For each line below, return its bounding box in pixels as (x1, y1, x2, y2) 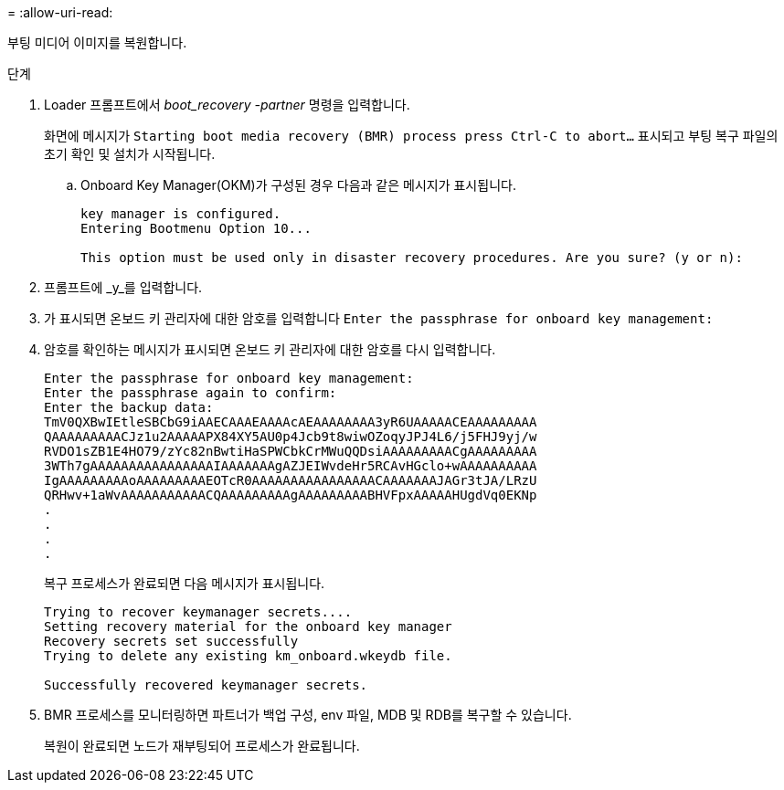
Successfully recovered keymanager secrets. (44, 678, 368, 692)
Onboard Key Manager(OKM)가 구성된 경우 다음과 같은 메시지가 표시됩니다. (80, 177, 516, 193)
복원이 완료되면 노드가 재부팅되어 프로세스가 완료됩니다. (44, 738, 360, 753)
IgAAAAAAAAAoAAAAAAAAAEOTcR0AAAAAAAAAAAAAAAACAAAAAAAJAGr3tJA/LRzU (44, 473, 537, 488)
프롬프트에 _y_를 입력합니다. (44, 279, 203, 295)
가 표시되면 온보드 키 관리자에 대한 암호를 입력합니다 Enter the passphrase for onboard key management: (44, 311, 714, 326)
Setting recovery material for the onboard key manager (44, 619, 452, 634)
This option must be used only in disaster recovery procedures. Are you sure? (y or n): (80, 250, 743, 265)
